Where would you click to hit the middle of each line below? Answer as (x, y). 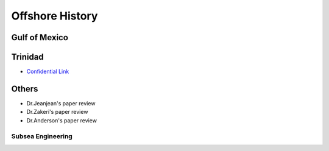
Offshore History (55, 16)
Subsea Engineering (42, 136)
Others (25, 89)
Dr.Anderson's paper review (62, 120)
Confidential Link (48, 72)
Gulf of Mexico (40, 37)
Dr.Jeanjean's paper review (61, 103)
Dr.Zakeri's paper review (57, 112)
